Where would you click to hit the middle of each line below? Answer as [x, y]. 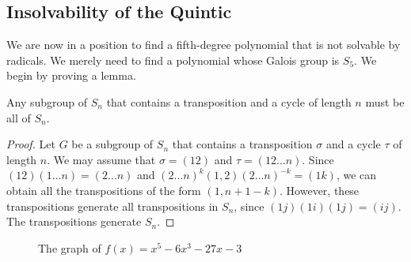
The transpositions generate [74, 221]
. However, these [320, 190]
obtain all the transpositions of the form [104, 190]
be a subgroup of [112, 144]
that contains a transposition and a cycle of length [229, 101]
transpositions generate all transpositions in [112, 206]
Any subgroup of [47, 101]
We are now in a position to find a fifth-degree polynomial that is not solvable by [204, 45]
